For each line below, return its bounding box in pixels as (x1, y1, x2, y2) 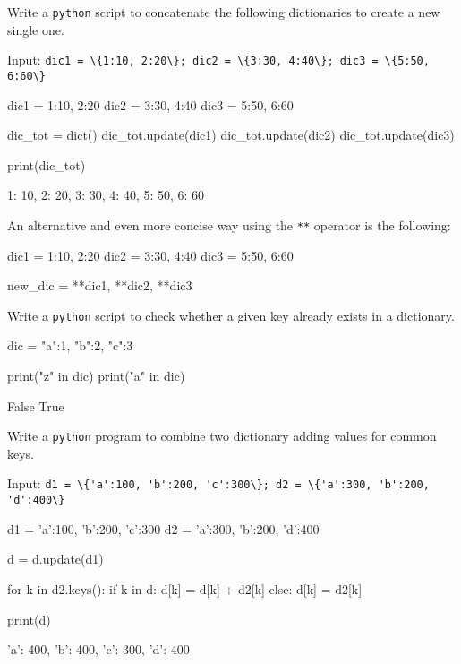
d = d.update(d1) (7, 549, 104, 568)
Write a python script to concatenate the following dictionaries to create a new (7, 3, 440, 21)
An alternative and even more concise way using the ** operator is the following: (7, 215, 451, 234)
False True (7, 396, 64, 415)
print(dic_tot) (7, 155, 86, 174)
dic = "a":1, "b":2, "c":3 (7, 336, 133, 355)
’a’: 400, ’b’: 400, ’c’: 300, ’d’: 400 (7, 640, 190, 659)
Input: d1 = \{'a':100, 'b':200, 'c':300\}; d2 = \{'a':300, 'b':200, (7, 474, 430, 493)
